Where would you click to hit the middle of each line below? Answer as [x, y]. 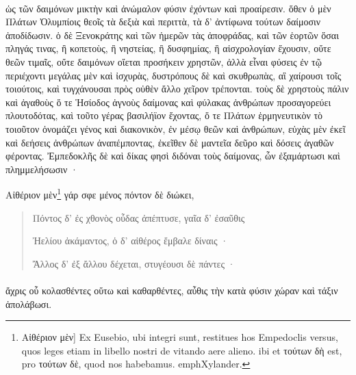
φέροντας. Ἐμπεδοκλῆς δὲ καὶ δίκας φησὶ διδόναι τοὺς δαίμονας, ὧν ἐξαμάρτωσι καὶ [173, 156]
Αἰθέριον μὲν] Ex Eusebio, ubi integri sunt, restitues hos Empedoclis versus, [180, 337]
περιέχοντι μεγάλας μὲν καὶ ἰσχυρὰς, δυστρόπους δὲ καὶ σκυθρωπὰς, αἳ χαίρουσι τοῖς [174, 75]
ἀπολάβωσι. [29, 303]
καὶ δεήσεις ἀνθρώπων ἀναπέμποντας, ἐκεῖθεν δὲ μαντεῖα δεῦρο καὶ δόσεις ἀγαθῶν [170, 142]
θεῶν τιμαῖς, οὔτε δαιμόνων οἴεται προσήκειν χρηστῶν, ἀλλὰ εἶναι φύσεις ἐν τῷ [164, 61]
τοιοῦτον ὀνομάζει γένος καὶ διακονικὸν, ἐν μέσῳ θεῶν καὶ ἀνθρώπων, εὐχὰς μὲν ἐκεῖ [176, 128]
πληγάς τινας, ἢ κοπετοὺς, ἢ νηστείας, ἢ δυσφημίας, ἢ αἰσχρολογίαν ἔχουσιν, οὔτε [168, 48]
